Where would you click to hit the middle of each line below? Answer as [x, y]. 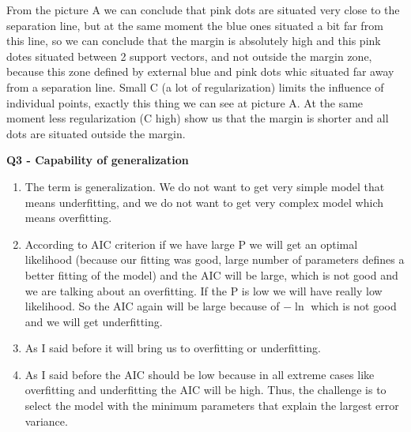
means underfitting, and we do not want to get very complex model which [204, 202]
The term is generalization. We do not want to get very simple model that [205, 186]
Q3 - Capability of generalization [98, 160]
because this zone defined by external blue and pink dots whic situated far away [200, 71]
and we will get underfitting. [94, 321]
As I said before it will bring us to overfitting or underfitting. [173, 348]
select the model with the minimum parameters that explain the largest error [212, 406]
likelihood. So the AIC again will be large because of [152, 306]
